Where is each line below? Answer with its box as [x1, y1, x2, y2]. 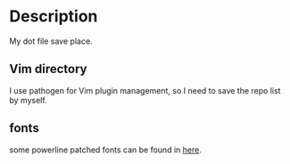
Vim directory [9, 61, 87, 77]
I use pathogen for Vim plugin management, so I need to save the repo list [9, 85, 281, 95]
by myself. [9, 94, 47, 105]
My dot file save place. [9, 36, 93, 46]
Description [9, 6, 98, 27]
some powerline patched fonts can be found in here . [9, 144, 203, 155]
